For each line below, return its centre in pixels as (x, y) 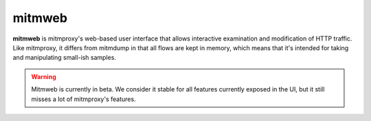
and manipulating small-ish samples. (65, 58)
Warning (44, 76)
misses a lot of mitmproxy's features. (84, 99)
